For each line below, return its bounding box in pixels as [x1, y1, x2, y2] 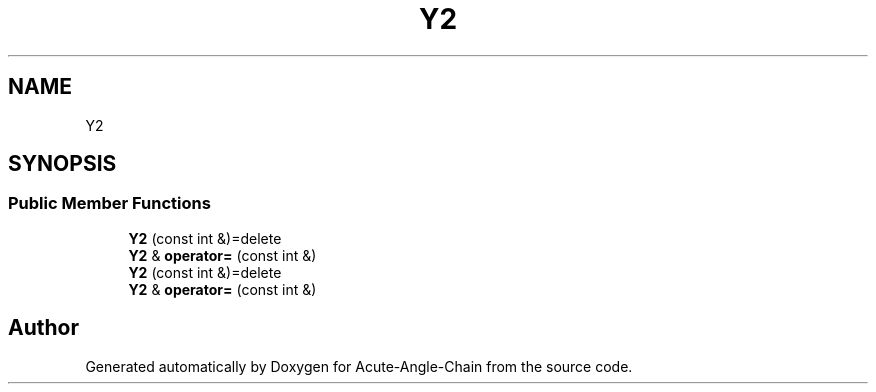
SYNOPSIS [8, 151, 117, 177]
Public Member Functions [8, 193, 211, 214]
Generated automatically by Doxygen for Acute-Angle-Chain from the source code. [85, 357, 633, 375]
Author [8, 315, 79, 341]
